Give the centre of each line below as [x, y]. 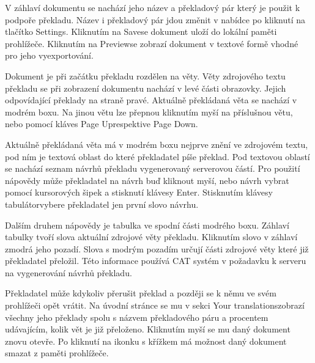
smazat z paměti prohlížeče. [57, 353]
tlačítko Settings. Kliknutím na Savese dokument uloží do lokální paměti [141, 31]
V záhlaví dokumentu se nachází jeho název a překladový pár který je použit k [153, 7]
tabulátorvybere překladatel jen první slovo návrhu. [102, 204]
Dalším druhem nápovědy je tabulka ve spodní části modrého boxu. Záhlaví [147, 225]
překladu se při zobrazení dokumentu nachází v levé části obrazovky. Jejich [146, 88]
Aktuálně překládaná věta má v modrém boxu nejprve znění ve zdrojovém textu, [157, 144]
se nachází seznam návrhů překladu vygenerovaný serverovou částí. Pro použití [153, 168]
